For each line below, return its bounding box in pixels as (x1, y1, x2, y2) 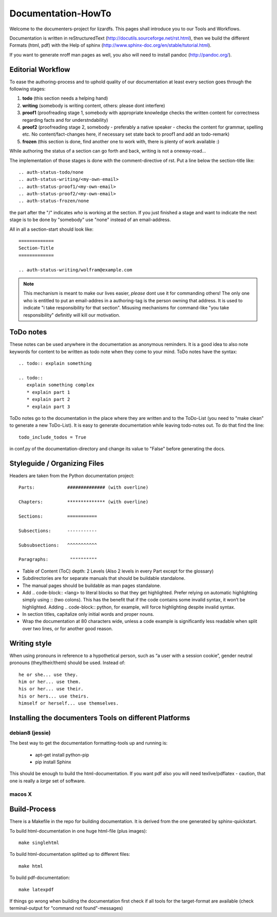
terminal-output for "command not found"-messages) (9, 905, 123, 911)
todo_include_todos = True (18, 434, 87, 440)
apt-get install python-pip (35, 751, 89, 758)
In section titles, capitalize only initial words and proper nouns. (22, 611, 154, 617)
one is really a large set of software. (9, 778, 86, 784)
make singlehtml (18, 840, 60, 846)
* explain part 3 (26, 404, 70, 410)
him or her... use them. (18, 678, 81, 685)
